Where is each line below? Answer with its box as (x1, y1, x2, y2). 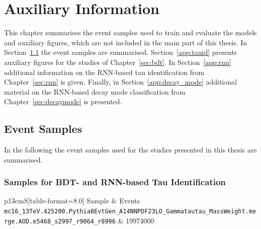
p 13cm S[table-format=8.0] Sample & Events (4, 195, 140, 206)
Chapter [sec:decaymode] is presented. (4, 96, 122, 107)
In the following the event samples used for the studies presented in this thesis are (4, 144, 257, 155)
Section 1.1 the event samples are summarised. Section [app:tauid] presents (4, 47, 237, 57)
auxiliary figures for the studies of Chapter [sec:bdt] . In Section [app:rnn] (4, 56, 231, 67)
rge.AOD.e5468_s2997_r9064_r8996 (4, 217, 116, 225)
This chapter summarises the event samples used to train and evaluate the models (4, 27, 257, 38)
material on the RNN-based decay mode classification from (4, 86, 186, 97)
